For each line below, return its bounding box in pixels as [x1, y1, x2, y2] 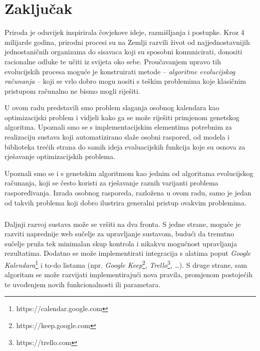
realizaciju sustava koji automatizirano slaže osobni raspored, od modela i [4, 132, 230, 142]
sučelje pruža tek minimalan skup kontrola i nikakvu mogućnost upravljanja [4, 238, 237, 248]
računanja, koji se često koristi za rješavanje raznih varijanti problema [4, 177, 219, 188]
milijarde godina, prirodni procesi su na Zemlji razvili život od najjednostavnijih [4, 36, 250, 47]
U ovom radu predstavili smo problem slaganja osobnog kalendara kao [4, 102, 220, 113]
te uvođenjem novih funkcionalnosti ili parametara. [4, 279, 161, 289]
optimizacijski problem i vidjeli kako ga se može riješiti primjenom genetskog [4, 112, 240, 122]
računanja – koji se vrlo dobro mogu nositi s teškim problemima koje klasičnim [4, 76, 246, 86]
